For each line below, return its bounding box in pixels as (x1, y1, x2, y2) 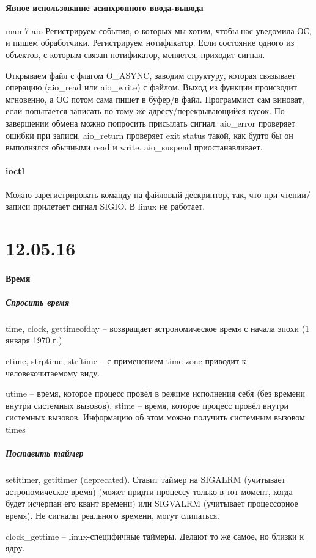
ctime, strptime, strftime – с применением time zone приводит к (6, 354, 246, 367)
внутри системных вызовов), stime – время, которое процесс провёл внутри (6, 398, 288, 411)
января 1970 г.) (6, 334, 62, 347)
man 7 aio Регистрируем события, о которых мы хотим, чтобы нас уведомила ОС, (6, 24, 312, 37)
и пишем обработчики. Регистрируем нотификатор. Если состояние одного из (6, 36, 295, 49)
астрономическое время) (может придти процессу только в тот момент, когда (6, 485, 293, 497)
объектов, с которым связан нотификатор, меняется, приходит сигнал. (6, 48, 265, 61)
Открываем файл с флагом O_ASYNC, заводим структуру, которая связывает (6, 68, 296, 81)
